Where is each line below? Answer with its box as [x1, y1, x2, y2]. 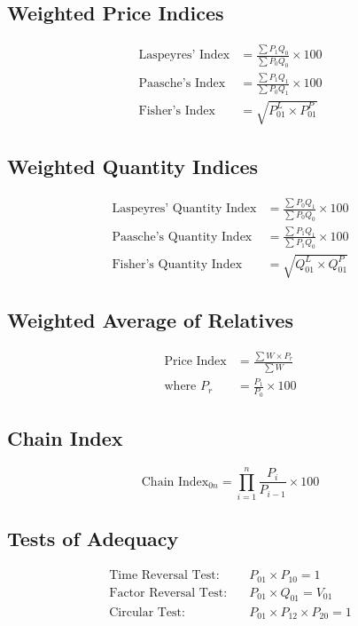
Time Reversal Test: [109, 569, 220, 582]
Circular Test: [109, 606, 185, 619]
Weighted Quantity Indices [7, 153, 259, 180]
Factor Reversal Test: [109, 586, 228, 599]
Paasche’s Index [138, 77, 226, 91]
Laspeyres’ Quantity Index [112, 202, 257, 216]
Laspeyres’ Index [138, 49, 230, 62]
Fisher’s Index [138, 104, 215, 117]
